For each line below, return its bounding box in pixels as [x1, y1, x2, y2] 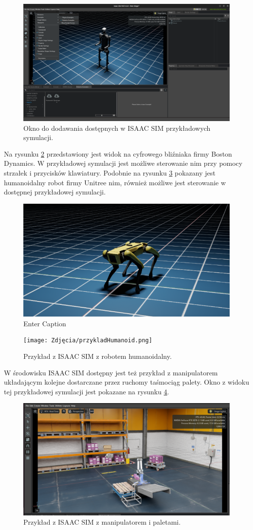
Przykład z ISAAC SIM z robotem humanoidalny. [23, 351, 172, 361]
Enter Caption [23, 318, 66, 328]
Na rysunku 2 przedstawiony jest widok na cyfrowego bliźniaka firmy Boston [4, 148, 232, 159]
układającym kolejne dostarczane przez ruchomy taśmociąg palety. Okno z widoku [4, 377, 249, 387]
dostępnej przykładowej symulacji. [4, 187, 106, 197]
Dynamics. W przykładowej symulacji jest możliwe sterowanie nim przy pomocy [4, 158, 243, 168]
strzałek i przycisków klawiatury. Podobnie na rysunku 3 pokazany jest [4, 167, 216, 177]
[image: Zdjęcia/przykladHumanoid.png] [23, 337, 152, 344]
